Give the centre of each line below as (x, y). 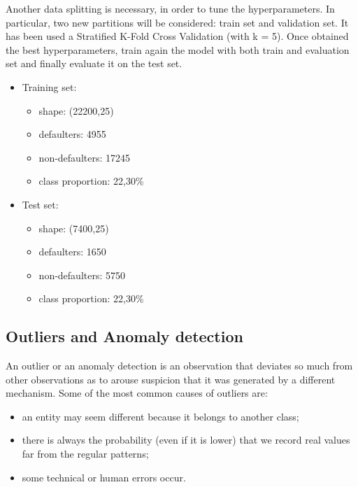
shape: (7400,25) (74, 228)
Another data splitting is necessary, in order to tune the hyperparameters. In (170, 8)
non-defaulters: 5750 (82, 275)
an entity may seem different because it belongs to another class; (160, 416)
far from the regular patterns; (85, 454)
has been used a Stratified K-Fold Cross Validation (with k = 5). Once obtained (177, 36)
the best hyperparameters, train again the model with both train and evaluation (178, 49)
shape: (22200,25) (76, 110)
